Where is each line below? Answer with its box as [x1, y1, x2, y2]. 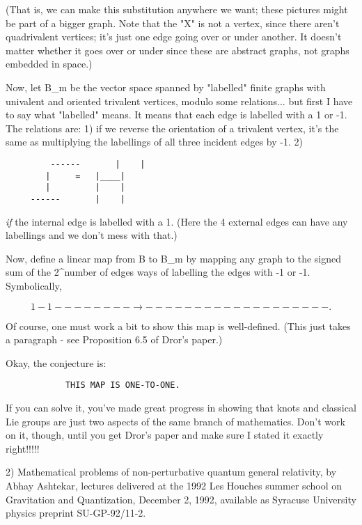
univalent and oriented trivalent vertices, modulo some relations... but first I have [6, 93, 353, 108]
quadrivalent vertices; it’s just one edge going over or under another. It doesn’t [6, 29, 342, 44]
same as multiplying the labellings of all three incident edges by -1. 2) [6, 134, 303, 149]
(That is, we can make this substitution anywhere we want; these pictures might [6, 2, 348, 16]
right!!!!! [6, 441, 40, 455]
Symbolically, [6, 278, 62, 292]
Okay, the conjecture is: [6, 355, 107, 370]
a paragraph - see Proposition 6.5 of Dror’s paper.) [6, 332, 223, 347]
